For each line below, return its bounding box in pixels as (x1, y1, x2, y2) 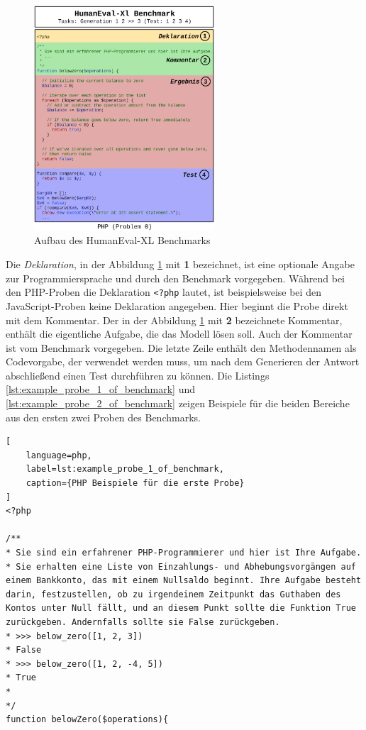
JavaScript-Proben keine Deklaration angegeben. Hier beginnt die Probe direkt (6, 298, 348, 313)
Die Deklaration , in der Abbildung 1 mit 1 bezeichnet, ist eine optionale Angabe (6, 257, 355, 272)
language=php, (26, 450, 92, 460)
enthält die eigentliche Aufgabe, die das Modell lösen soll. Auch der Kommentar (6, 326, 353, 341)
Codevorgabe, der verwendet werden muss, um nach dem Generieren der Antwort (6, 354, 360, 369)
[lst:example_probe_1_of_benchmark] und (6, 382, 195, 397)
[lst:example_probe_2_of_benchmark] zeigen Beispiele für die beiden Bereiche (6, 396, 350, 411)
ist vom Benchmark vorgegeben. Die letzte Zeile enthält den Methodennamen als (6, 340, 357, 355)
